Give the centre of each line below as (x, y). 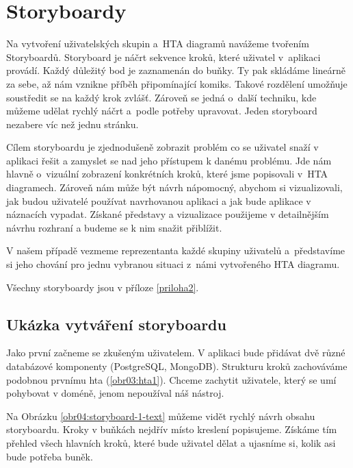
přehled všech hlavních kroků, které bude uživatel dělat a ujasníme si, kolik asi (171, 442)
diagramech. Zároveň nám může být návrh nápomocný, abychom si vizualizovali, (174, 187)
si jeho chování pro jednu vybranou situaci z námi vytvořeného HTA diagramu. (173, 264)
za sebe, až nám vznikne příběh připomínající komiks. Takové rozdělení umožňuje (177, 83)
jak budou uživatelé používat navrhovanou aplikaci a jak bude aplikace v (159, 200)
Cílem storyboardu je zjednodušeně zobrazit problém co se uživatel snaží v (162, 147)
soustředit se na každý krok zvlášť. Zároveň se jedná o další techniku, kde (161, 97)
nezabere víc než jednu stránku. (73, 124)
